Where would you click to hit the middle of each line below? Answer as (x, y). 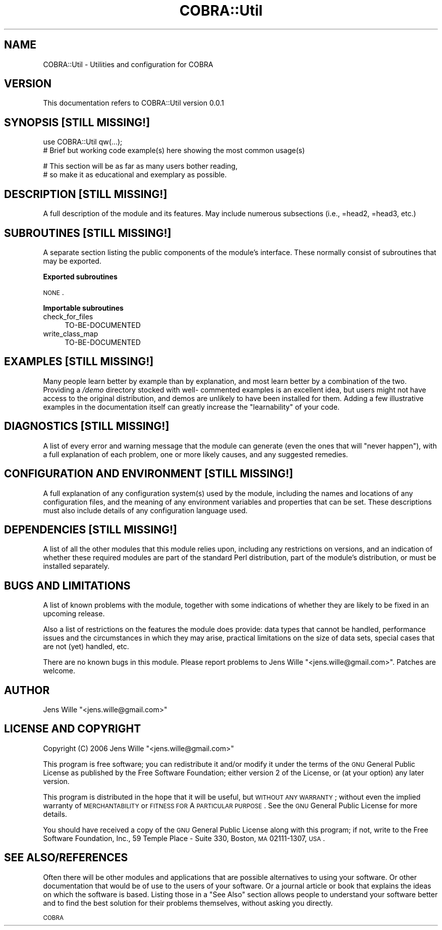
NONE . (53, 292)
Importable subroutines (83, 308)
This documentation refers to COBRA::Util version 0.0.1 (134, 103)
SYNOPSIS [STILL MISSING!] (77, 122)
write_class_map (71, 333)
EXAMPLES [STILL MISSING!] (79, 362)
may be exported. (72, 261)
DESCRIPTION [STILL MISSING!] (86, 194)
